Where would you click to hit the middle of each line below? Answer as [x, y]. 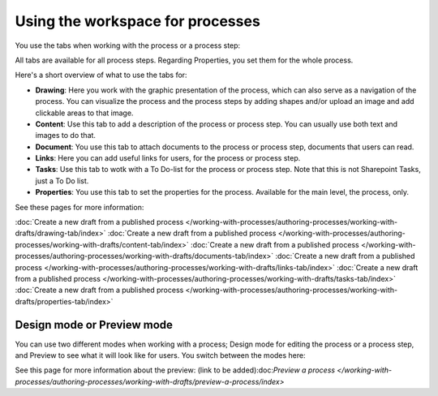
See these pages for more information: [79, 207]
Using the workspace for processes [138, 21]
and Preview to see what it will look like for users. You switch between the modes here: [160, 355]
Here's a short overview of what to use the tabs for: [101, 75]
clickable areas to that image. [84, 113]
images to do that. [66, 136]
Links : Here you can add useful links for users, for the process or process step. [168, 158]
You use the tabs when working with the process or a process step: [128, 45]
